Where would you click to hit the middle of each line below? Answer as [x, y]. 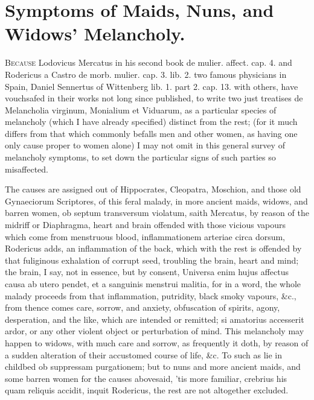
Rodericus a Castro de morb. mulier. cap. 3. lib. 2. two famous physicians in [146, 74]
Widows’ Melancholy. [95, 33]
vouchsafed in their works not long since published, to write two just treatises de [154, 98]
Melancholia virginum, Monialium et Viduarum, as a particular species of [141, 110]
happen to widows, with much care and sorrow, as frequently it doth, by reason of [157, 342]
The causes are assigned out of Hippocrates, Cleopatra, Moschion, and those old [153, 189]
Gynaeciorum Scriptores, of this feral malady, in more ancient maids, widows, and [156, 201]
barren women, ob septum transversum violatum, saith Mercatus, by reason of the [157, 213]
